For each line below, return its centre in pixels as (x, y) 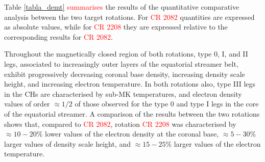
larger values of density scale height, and (68, 143)
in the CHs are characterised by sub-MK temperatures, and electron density (123, 93)
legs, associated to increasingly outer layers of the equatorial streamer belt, (121, 63)
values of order (27, 104)
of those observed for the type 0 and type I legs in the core (167, 104)
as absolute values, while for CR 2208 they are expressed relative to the (116, 27)
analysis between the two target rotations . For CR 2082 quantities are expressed (129, 17)
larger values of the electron (217, 143)
